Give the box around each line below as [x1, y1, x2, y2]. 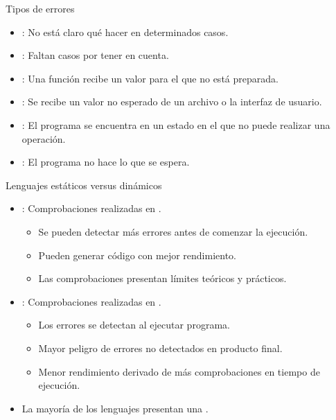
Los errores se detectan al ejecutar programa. [38, 317, 230, 332]
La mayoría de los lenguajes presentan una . [21, 401, 209, 415]
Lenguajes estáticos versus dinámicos [6, 177, 162, 192]
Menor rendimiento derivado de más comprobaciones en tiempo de [38, 364, 320, 378]
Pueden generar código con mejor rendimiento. [38, 247, 237, 262]
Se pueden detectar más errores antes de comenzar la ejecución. [38, 224, 308, 238]
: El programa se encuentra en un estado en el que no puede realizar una [21, 117, 330, 132]
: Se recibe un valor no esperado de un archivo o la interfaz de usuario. [21, 94, 322, 109]
